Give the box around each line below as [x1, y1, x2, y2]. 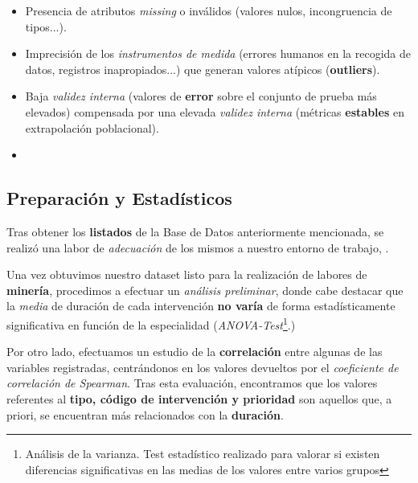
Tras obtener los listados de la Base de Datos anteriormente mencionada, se [6, 223, 384, 239]
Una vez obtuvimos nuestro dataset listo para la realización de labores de [6, 266, 367, 283]
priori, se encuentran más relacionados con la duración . [6, 406, 284, 423]
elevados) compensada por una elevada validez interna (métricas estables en [25, 103, 404, 120]
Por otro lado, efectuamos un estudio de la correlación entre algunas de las [6, 343, 383, 360]
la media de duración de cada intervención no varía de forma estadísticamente [6, 297, 395, 314]
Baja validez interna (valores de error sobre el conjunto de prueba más [25, 88, 377, 104]
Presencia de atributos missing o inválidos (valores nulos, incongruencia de [25, 2, 392, 18]
